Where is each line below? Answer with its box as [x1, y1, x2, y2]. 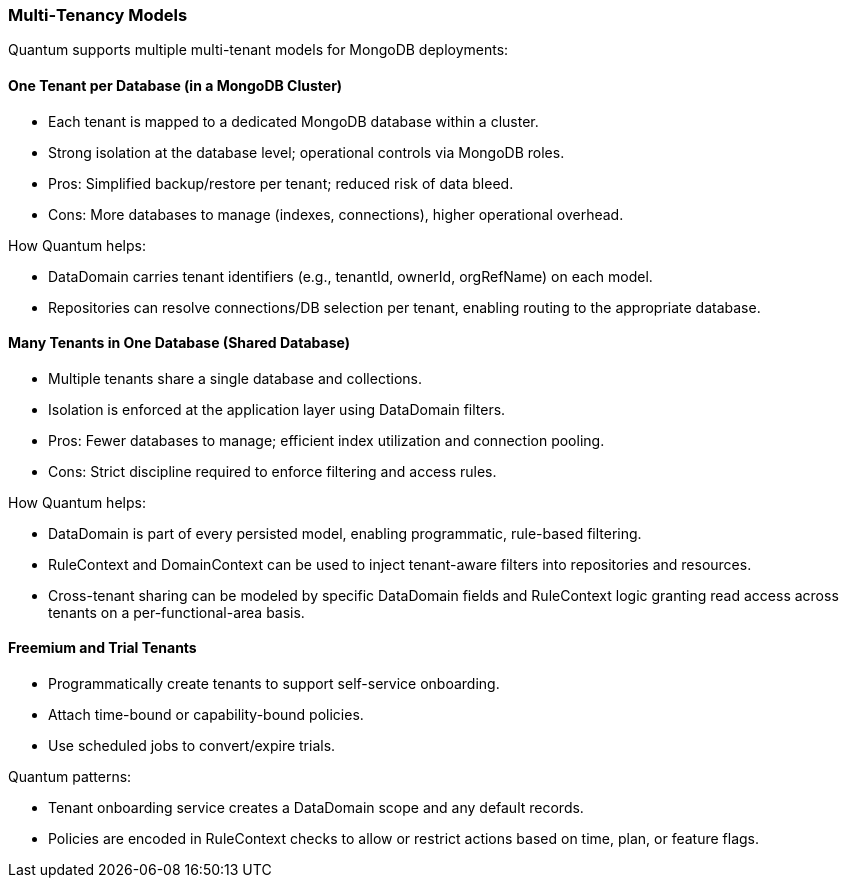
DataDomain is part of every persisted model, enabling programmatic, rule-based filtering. [48, 524, 642, 542]
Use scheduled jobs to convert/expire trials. [48, 737, 336, 755]
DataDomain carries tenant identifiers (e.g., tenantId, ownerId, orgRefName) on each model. [48, 267, 653, 285]
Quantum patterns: [8, 768, 132, 786]
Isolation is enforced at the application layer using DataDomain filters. [48, 400, 506, 418]
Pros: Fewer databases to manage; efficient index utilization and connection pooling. [48, 431, 605, 449]
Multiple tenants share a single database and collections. [48, 369, 422, 387]
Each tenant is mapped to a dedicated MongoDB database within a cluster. [48, 112, 539, 130]
